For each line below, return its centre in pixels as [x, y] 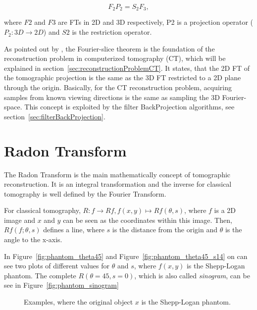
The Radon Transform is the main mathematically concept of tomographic [117, 174]
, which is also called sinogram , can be [192, 275]
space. [13, 107]
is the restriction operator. [112, 32]
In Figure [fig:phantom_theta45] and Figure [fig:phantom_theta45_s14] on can [126, 256]
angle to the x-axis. [33, 239]
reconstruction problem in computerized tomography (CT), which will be [115, 58]
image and [20, 220]
